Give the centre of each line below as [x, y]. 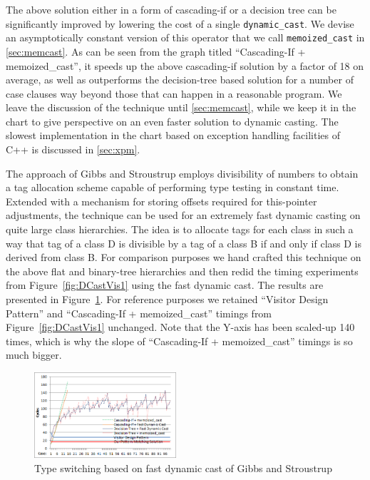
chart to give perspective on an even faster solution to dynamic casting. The [172, 121]
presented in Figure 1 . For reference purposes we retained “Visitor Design [167, 299]
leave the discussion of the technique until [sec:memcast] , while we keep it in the [181, 107]
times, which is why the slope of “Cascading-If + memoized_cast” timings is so [179, 341]
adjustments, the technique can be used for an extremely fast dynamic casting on [183, 215]
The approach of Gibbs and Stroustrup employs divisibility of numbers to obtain [182, 173]
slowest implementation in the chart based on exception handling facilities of [173, 135]
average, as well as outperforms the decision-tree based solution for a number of [180, 80]
